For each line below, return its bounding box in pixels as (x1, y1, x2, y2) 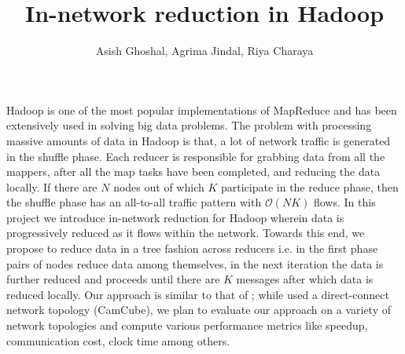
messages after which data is (236, 271, 374, 287)
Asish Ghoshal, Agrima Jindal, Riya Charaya (95, 42, 314, 59)
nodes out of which (113, 178, 204, 195)
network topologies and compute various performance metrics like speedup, (6, 317, 368, 334)
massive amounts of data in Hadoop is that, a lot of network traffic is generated (6, 132, 391, 148)
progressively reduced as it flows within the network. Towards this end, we (6, 224, 365, 241)
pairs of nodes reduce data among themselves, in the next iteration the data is (6, 255, 384, 272)
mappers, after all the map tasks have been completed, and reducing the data (6, 163, 381, 180)
